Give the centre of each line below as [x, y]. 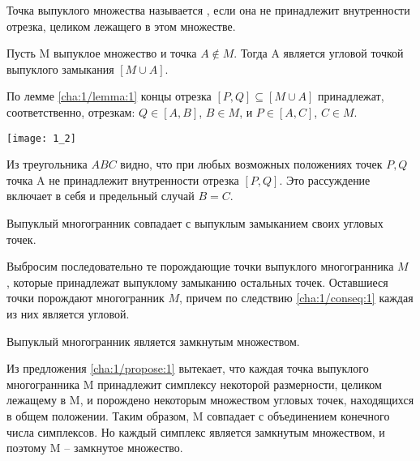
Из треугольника [47, 164]
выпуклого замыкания [60, 68]
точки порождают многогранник [86, 298]
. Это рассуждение [325, 179]
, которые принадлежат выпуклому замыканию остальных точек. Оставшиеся [197, 282]
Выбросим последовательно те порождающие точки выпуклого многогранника [200, 266]
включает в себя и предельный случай [101, 196]
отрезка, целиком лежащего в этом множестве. [121, 26]
